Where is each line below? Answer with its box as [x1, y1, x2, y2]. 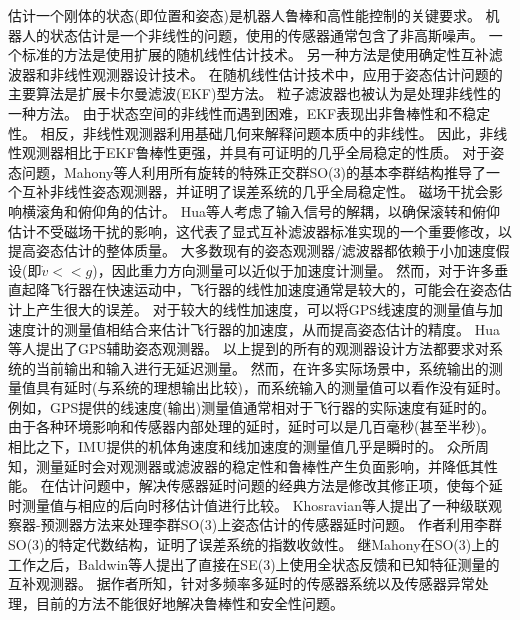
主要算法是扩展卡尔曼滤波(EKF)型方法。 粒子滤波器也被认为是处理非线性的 [8, 83, 502, 104]
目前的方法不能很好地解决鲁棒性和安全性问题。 [35, 592, 344, 613]
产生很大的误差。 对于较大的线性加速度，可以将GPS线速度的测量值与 [35, 298, 489, 319]
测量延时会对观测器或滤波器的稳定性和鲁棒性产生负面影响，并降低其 [35, 455, 484, 476]
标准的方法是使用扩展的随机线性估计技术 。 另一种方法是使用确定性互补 [21, 44, 489, 65]
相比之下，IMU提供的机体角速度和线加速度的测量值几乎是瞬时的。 [8, 436, 443, 457]
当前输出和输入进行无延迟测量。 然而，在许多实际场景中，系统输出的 [35, 357, 489, 378]
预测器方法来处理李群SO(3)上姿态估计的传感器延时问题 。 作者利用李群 [40, 514, 502, 535]
